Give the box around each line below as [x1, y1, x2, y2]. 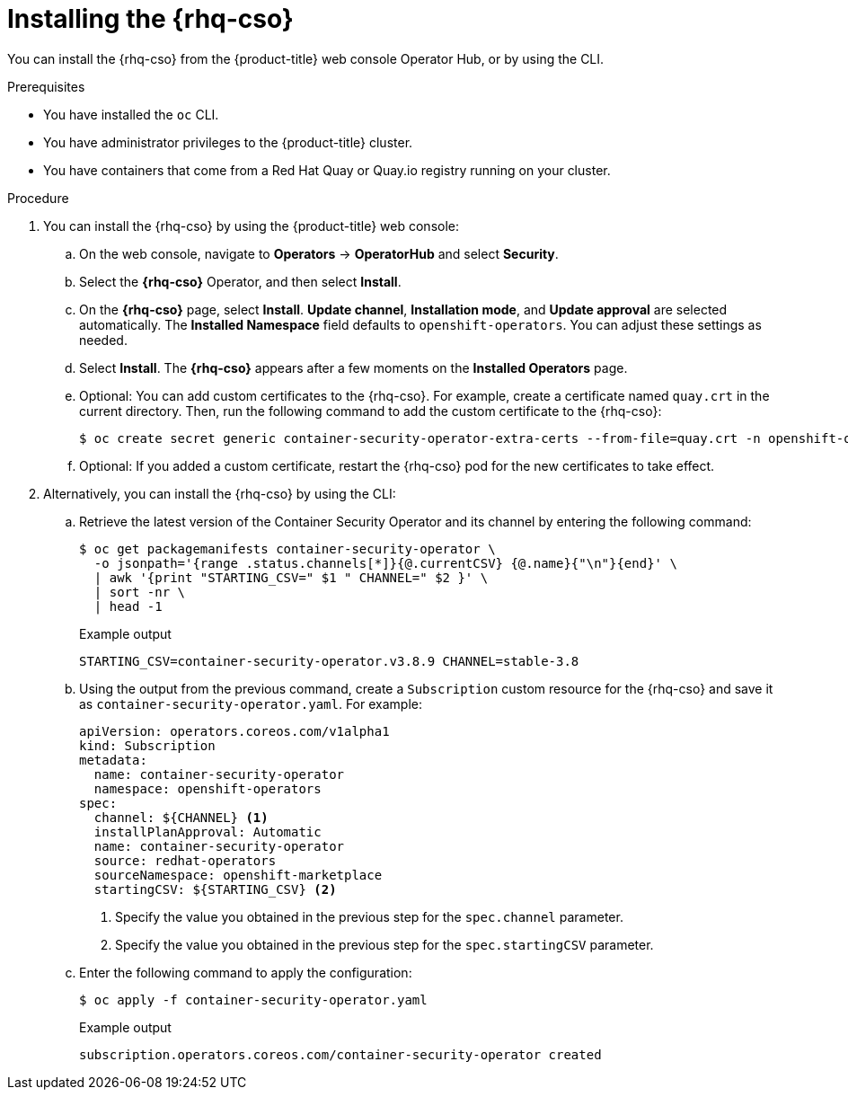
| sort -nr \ [93, 584, 186, 599]
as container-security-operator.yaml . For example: [79, 695, 422, 712]
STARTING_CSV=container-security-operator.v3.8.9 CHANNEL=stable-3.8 [79, 653, 579, 668]
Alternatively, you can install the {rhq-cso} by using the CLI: [43, 485, 396, 501]
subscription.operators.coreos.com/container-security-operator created [79, 1047, 602, 1062]
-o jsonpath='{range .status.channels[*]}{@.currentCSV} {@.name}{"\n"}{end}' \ [93, 555, 677, 571]
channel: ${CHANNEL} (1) [93, 809, 269, 825]
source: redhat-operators [93, 853, 277, 868]
